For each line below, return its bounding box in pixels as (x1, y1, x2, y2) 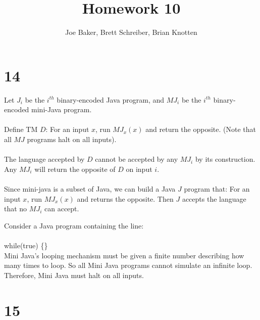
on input (126, 163, 152, 174)
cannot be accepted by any (95, 154, 178, 164)
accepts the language (182, 193, 246, 204)
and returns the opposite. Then (77, 193, 174, 204)
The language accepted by (4, 154, 85, 164)
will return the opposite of (34, 163, 116, 174)
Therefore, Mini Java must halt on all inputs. (4, 269, 144, 280)
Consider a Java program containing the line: (4, 220, 144, 231)
